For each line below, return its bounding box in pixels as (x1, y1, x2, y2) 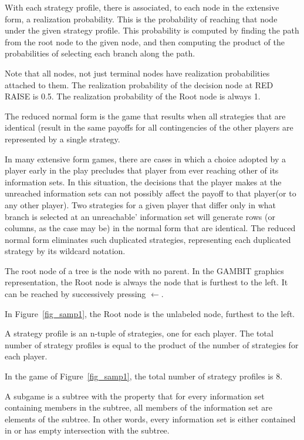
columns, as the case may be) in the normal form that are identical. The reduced (5, 222, 296, 234)
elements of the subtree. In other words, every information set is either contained (5, 412, 296, 425)
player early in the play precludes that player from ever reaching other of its (5, 164, 279, 176)
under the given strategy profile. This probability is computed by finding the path (5, 24, 299, 36)
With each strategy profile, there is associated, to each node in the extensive (5, 1, 279, 13)
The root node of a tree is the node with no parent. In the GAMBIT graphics (5, 264, 284, 276)
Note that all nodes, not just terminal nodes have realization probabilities (5, 66, 270, 79)
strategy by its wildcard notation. (5, 245, 126, 257)
